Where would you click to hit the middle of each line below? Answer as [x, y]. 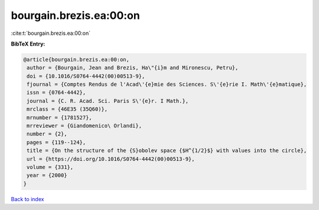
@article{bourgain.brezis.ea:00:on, [77, 59]
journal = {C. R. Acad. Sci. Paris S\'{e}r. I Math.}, [108, 101]
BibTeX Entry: [28, 44]
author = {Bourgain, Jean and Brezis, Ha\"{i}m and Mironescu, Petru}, [133, 68]
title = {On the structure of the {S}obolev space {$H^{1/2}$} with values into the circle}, [167, 151]
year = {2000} [47, 175]
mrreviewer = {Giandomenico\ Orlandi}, [84, 126]
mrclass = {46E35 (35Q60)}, [67, 109]
